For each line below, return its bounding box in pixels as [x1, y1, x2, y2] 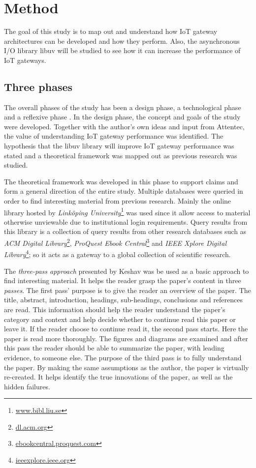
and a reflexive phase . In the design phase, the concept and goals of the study [4, 112, 241, 122]
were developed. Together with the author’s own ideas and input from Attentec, [4, 121, 245, 131]
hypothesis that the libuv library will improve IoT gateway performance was [4, 141, 234, 151]
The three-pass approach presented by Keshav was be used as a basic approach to [4, 265, 249, 276]
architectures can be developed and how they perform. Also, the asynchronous [4, 35, 240, 46]
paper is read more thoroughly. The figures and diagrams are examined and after [4, 333, 248, 343]
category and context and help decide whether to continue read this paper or [4, 314, 236, 324]
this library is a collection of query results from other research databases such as [4, 226, 247, 236]
